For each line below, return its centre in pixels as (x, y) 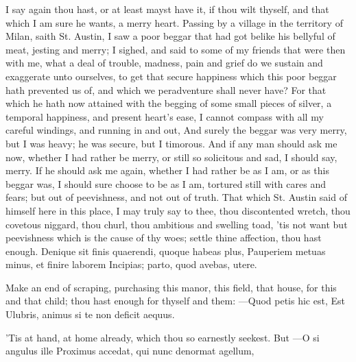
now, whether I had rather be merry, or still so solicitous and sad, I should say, (171, 157)
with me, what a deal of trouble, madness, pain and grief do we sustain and (164, 63)
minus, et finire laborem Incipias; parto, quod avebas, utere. (131, 264)
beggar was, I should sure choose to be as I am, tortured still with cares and (166, 183)
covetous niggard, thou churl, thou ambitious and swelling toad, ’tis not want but (177, 224)
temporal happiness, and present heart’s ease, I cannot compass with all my (165, 116)
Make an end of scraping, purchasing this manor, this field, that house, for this (171, 287)
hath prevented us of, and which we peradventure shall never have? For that (166, 89)
